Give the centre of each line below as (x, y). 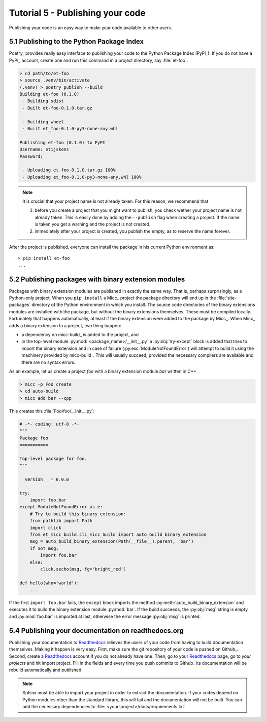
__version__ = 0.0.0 (44, 479)
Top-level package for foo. (53, 458)
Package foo (34, 438)
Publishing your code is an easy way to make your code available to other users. (91, 28)
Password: (31, 156)
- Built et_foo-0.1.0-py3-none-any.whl (70, 129)
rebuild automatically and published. (46, 670)
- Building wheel (43, 122)
